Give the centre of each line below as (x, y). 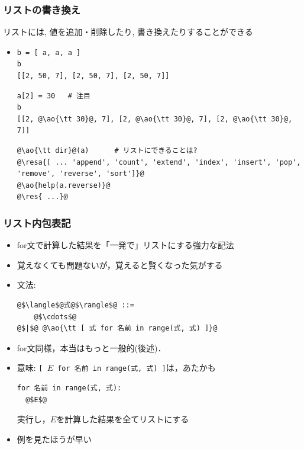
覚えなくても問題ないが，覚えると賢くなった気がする (120, 264)
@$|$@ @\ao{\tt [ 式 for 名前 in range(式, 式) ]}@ (117, 328)
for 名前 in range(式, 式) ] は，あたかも (137, 368)
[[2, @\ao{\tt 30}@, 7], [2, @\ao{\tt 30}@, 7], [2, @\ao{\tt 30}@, (155, 119)
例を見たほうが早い (54, 439)
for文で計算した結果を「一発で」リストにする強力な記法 (125, 245)
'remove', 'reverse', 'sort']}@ (80, 174)
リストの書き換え (42, 9)
